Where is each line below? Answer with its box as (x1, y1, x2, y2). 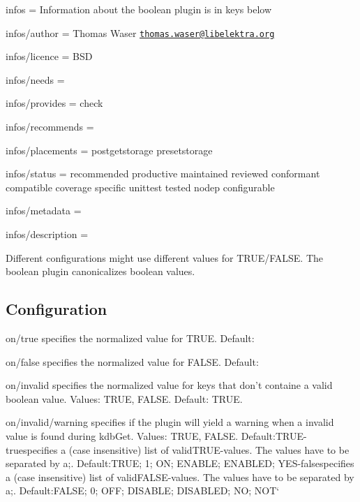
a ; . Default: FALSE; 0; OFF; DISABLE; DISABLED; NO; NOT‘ (6, 483, 280, 498)
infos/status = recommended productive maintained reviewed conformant (6, 166, 320, 181)
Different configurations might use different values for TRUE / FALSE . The (6, 250, 324, 265)
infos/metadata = (6, 203, 82, 218)
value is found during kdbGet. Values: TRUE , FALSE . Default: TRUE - (6, 428, 307, 443)
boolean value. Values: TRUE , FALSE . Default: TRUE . (6, 391, 243, 406)
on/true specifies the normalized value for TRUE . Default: (6, 330, 255, 345)
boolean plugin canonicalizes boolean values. (6, 264, 195, 279)
